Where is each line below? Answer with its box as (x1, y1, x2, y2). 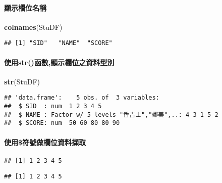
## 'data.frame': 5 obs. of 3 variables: (4, 94, 159, 102)
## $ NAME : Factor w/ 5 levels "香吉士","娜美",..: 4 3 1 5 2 (4, 111, 218, 118)
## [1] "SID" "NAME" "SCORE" (4, 39, 113, 47)
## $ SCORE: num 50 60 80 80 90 (4, 119, 120, 127)
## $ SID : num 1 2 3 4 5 (4, 103, 102, 110)
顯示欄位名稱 (4, 2, 46, 13)
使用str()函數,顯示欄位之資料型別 (4, 57, 115, 67)
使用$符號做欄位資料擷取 (4, 136, 86, 147)
